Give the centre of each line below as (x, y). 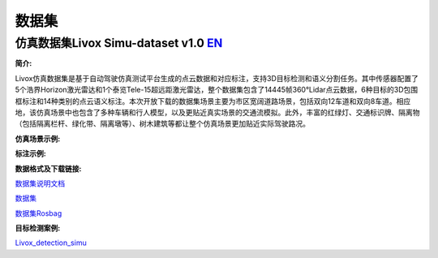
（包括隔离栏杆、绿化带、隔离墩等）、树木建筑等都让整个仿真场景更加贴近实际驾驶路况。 (162, 124)
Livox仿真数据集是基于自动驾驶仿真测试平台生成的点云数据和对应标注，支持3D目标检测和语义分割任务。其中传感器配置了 (217, 78)
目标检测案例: (38, 228)
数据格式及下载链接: (48, 168)
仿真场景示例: (38, 139)
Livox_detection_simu (51, 243)
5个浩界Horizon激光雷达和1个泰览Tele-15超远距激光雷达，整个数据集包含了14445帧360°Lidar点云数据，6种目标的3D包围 (216, 90)
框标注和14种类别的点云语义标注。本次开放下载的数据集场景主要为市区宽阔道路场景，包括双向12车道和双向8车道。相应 (213, 101)
